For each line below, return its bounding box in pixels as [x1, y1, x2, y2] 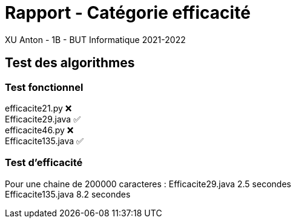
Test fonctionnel [5, 81, 84, 93]
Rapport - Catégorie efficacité [5, 2, 251, 23]
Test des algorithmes [5, 55, 135, 71]
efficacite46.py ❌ [5, 124, 74, 135]
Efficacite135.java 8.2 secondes [5, 188, 131, 199]
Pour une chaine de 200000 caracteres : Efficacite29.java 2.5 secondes [5, 178, 291, 189]
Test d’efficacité [5, 156, 83, 169]
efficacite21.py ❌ [5, 102, 72, 113]
